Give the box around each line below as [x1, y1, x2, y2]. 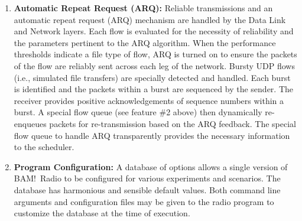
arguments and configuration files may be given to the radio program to [14, 195, 274, 207]
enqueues [14, 117, 47, 129]
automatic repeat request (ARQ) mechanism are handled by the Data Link [14, 13, 286, 25]
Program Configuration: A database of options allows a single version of [14, 160, 288, 173]
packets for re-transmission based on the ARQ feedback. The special [49, 117, 296, 129]
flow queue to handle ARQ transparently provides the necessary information [14, 129, 290, 141]
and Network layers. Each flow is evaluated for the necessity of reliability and [14, 25, 294, 37]
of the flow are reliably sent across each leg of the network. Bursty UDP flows [14, 59, 295, 71]
